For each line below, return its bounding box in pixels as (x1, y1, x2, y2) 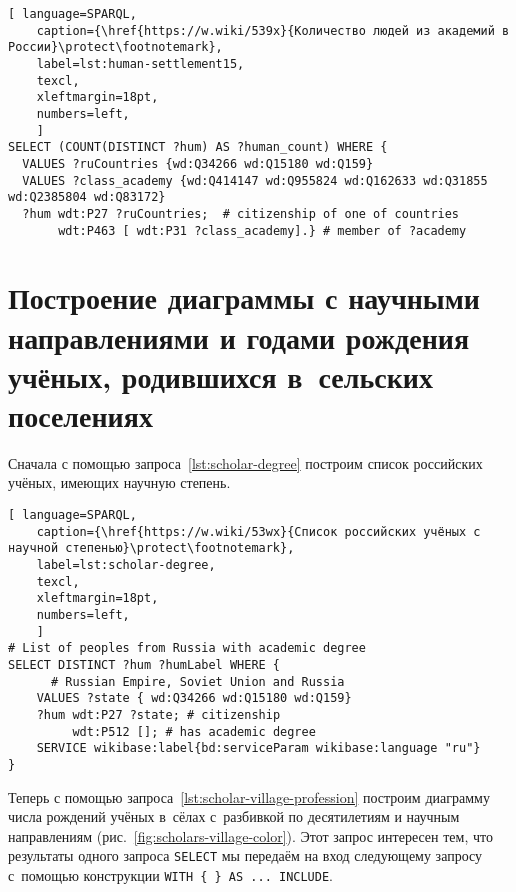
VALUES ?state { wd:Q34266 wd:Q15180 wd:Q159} (36, 691, 352, 706)
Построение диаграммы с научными (8, 277, 480, 318)
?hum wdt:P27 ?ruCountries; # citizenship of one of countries (22, 206, 460, 221)
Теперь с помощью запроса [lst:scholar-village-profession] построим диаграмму (8, 786, 490, 807)
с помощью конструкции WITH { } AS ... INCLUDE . (8, 865, 333, 885)
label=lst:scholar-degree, (36, 558, 216, 573)
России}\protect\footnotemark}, (8, 40, 223, 55)
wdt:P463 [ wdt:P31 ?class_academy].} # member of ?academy (58, 223, 467, 238)
